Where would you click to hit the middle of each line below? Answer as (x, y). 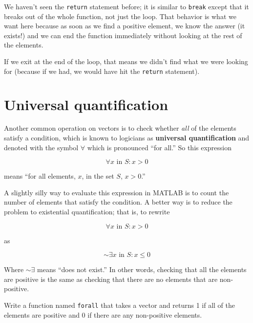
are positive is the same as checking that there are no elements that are (111, 279)
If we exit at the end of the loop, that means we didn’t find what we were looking (126, 61)
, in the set (98, 176)
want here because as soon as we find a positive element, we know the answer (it (125, 26)
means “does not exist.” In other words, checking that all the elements (142, 269)
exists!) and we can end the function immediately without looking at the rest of (123, 35)
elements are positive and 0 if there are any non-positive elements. (103, 314)
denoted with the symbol (41, 147)
